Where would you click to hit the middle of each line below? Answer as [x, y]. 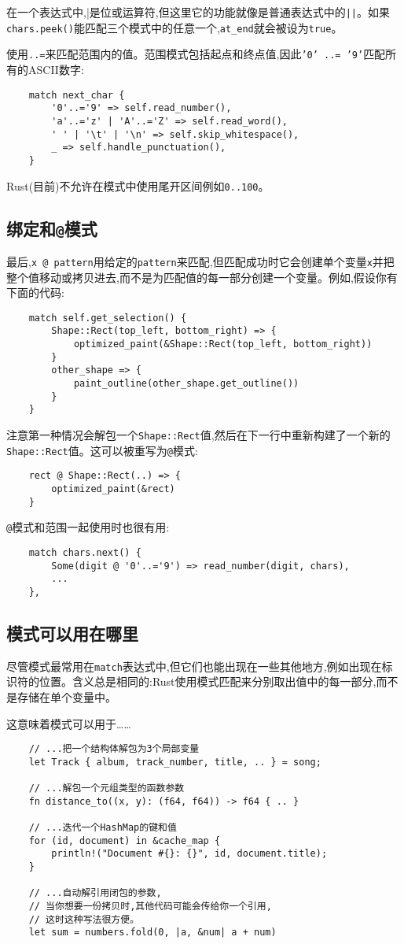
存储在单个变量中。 [66, 697]
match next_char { [77, 95]
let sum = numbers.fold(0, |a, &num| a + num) [152, 933]
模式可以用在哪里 [72, 633]
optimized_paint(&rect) [113, 489]
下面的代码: [35, 292]
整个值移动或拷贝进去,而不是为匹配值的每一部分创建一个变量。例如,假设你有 [202, 277]
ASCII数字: [56, 69]
